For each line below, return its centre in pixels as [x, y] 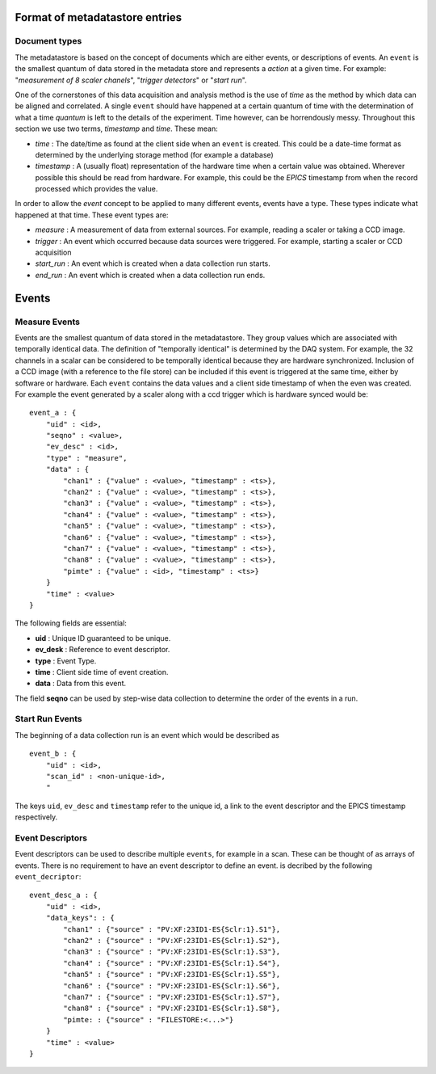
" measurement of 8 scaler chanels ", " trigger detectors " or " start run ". [131, 80]
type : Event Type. [66, 661]
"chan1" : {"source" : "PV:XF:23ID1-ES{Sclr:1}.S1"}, [172, 929]
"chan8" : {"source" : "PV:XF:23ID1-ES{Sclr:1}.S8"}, [172, 1009]
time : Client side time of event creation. [102, 672]
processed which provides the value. [96, 189]
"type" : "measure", [86, 458]
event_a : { [53, 413]
